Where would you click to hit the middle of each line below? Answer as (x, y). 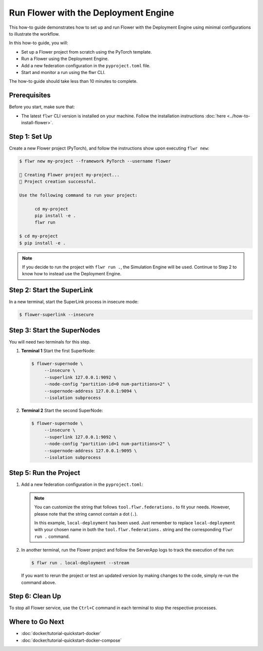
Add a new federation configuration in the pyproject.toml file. (86, 65)
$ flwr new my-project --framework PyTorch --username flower (95, 161)
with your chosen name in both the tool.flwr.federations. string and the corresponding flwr (134, 530)
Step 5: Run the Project (45, 473)
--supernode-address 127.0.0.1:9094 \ (91, 391)
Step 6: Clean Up (35, 596)
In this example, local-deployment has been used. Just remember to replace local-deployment (135, 523)
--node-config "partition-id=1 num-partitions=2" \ (107, 444)
